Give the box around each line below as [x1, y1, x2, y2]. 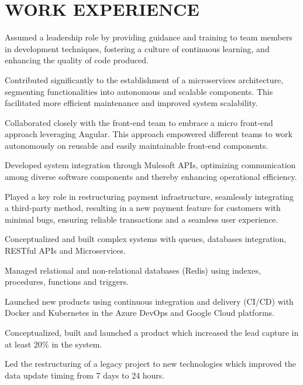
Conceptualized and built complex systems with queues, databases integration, [5, 233, 287, 245]
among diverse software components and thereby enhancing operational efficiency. [5, 171, 297, 183]
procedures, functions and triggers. [5, 275, 129, 288]
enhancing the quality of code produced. [5, 54, 149, 66]
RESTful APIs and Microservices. [5, 244, 126, 257]
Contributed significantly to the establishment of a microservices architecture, [5, 73, 284, 86]
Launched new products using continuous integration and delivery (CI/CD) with [5, 295, 294, 307]
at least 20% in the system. [5, 338, 102, 350]
